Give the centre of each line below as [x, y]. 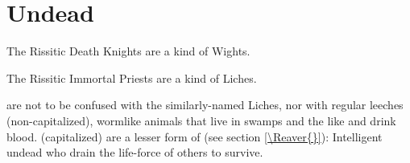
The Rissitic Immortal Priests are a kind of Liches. [132, 77]
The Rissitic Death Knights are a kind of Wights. [128, 51]
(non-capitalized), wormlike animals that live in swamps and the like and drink [201, 120]
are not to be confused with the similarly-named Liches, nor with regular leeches [205, 105]
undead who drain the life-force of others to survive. [135, 152]
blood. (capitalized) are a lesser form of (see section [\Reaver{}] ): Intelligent [195, 136]
